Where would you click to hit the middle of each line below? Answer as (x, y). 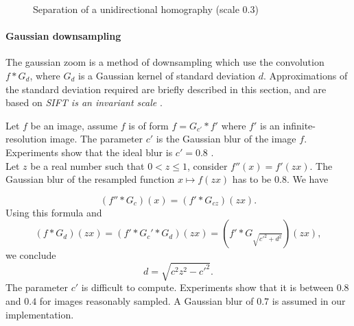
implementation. (40, 314)
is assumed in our (309, 301)
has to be (252, 179)
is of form (149, 125)
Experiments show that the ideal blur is (89, 152)
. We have (307, 179)
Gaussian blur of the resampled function (90, 179)
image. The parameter (96, 139)
